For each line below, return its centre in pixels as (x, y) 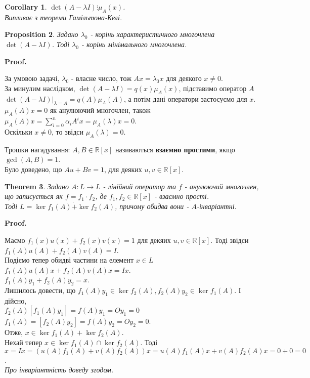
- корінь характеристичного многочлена (152, 34)
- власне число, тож (101, 78)
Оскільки (18, 131)
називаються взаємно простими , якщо (175, 149)
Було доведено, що (33, 169)
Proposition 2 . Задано (41, 34)
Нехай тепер (24, 342)
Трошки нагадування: (37, 149)
